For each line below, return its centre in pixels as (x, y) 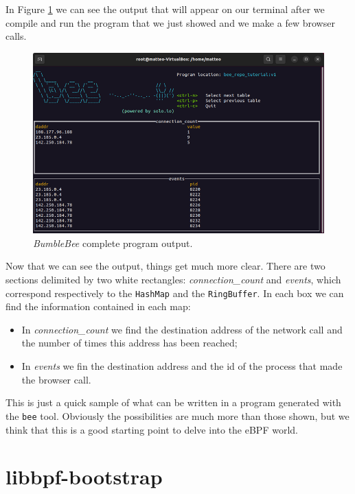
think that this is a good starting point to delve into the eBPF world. (152, 429)
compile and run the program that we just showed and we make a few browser (170, 22)
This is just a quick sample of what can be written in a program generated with (173, 402)
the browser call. (56, 379)
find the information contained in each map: (98, 306)
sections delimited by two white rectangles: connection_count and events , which (173, 280)
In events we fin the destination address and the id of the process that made (182, 366)
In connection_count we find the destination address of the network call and (182, 329)
